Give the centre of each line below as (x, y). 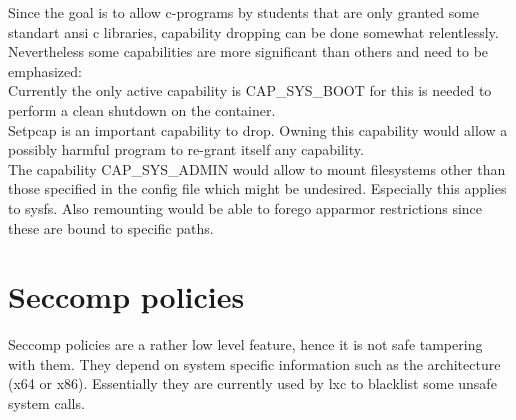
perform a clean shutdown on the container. (142, 109)
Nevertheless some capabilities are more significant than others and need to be (248, 51)
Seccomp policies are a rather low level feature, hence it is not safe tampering (245, 344)
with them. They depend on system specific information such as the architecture (254, 363)
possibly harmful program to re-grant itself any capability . (186, 149)
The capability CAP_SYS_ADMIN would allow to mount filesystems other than (257, 168)
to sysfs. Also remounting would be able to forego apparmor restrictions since (245, 207)
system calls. (46, 403)
